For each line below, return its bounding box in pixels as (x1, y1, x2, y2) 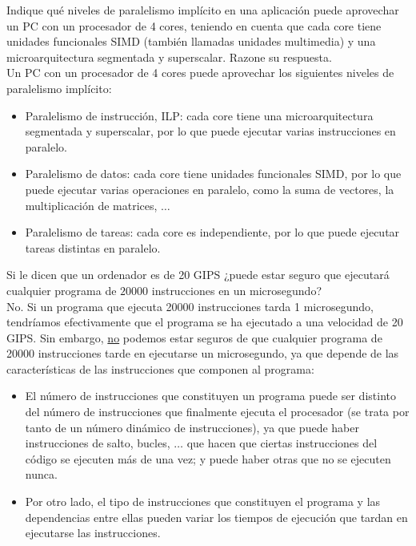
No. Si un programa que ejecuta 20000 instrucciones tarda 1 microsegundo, (6, 297, 374, 314)
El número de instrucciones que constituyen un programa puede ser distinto (25, 387, 396, 404)
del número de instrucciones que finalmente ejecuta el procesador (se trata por (25, 403, 410, 420)
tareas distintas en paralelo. (25, 239, 161, 256)
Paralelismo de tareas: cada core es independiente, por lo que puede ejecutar (25, 224, 400, 241)
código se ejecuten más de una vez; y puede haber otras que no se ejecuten (25, 450, 391, 467)
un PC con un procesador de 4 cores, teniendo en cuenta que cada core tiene (6, 17, 382, 34)
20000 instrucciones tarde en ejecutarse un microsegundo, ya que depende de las (6, 345, 399, 362)
